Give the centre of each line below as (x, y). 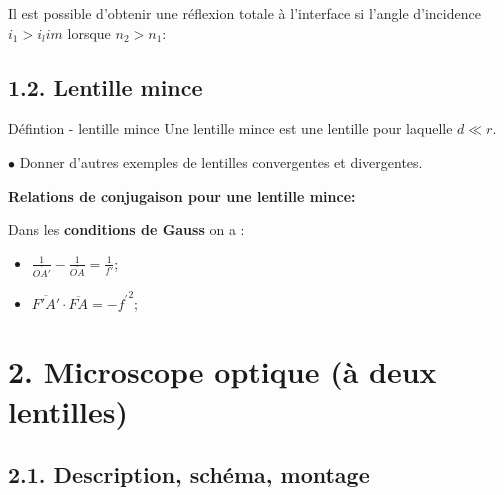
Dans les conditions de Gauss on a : (126, 229)
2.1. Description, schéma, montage (189, 474)
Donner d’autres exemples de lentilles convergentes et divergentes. (221, 161)
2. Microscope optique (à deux (222, 371)
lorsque (89, 32)
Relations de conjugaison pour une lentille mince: (182, 195)
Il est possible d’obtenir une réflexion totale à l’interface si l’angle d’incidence (244, 13)
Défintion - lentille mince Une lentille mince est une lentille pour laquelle (230, 128)
